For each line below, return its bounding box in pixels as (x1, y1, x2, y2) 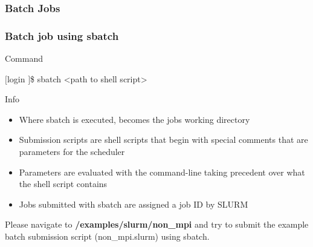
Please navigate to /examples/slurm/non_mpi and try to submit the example (5, 218, 309, 231)
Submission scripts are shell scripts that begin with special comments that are (19, 133, 308, 146)
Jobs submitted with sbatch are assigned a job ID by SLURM (19, 197, 248, 210)
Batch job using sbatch (5, 28, 119, 43)
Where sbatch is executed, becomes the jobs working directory (19, 113, 250, 125)
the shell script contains (19, 177, 108, 190)
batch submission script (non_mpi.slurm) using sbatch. (5, 230, 210, 242)
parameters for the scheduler (19, 145, 125, 158)
